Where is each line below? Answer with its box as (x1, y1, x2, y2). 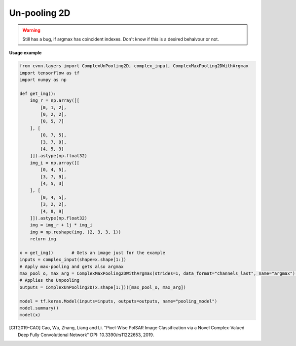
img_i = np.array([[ (30, 160, 80, 166)
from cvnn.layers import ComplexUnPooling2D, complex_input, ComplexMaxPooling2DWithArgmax (19, 63, 249, 69)
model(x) (19, 312, 41, 318)
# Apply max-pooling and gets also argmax (19, 263, 124, 269)
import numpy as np (19, 77, 67, 83)
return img (30, 236, 56, 242)
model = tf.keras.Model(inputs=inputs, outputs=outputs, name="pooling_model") (19, 298, 218, 304)
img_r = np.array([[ (30, 98, 80, 103)
